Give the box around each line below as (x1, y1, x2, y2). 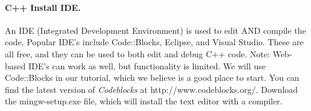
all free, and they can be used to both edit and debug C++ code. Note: (5, 47, 270, 60)
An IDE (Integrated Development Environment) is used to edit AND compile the (5, 24, 306, 36)
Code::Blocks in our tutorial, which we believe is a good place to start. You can (5, 71, 300, 84)
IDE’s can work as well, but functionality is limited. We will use (28, 59, 266, 72)
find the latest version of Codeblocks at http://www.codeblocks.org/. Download (5, 83, 298, 95)
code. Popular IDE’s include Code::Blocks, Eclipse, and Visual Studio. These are (5, 36, 304, 48)
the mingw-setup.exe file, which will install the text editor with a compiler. (5, 95, 283, 107)
